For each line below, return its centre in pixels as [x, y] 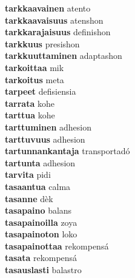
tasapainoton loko [41, 234]
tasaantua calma [38, 186]
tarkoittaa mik [35, 67]
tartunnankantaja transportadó [67, 151]
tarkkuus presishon [42, 43]
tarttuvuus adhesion [45, 139]
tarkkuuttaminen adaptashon [64, 56]
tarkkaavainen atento [48, 8]
